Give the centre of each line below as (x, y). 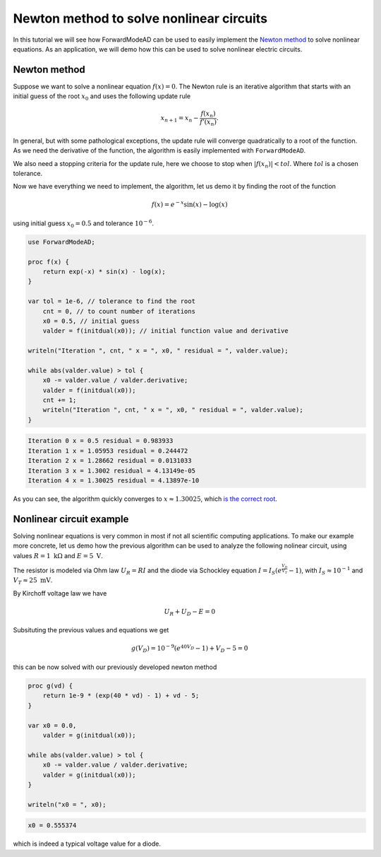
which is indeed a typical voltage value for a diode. (87, 844)
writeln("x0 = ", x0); (67, 804)
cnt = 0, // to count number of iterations (119, 311)
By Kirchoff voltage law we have (60, 593)
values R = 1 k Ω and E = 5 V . (58, 555)
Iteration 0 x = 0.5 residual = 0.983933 (101, 441)
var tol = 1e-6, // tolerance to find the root (111, 301)
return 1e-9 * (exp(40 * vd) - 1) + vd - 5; (121, 696)
